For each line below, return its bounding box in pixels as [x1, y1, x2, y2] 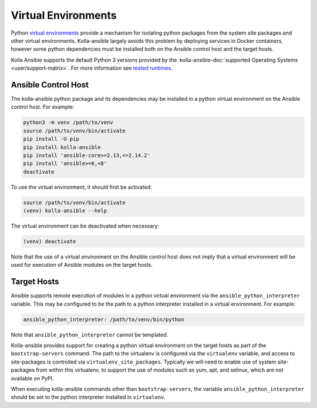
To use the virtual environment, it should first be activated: [11, 183, 152, 191]
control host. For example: [11, 103, 75, 111]
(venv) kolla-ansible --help [23, 208, 107, 214]
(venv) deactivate [23, 238, 76, 245]
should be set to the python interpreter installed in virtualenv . [11, 393, 166, 401]
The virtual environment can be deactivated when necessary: [11, 223, 160, 230]
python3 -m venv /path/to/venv [23, 119, 114, 126]
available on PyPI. [11, 375, 54, 382]
